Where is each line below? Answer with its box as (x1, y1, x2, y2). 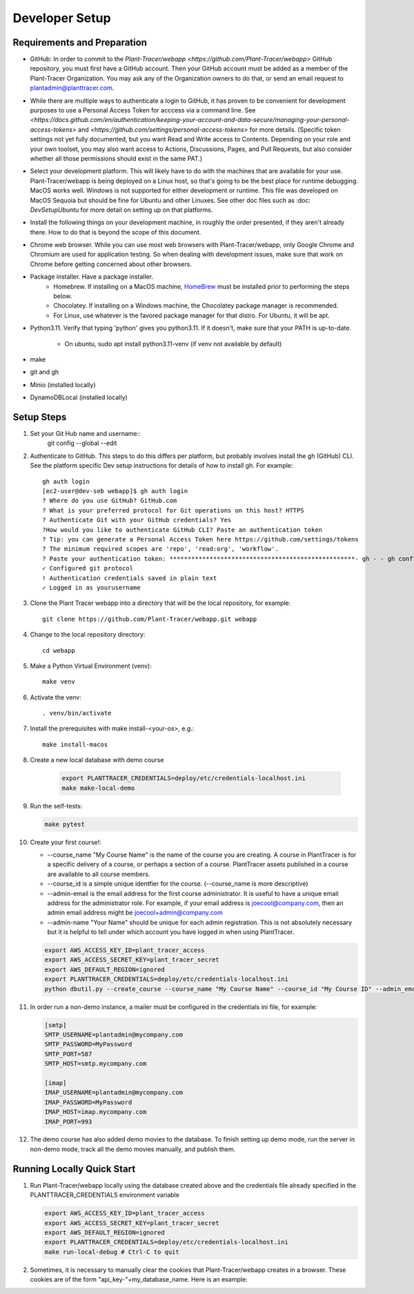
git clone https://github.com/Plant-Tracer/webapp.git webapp (42, 615, 257, 623)
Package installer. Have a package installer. (30, 272, 154, 281)
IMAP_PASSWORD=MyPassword (44, 1098, 132, 1106)
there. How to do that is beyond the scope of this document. (30, 228, 201, 236)
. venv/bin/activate (42, 709, 112, 717)
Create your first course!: (30, 838, 101, 846)
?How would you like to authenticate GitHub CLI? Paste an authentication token (42, 526, 323, 534)
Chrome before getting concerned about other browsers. (30, 259, 193, 268)
